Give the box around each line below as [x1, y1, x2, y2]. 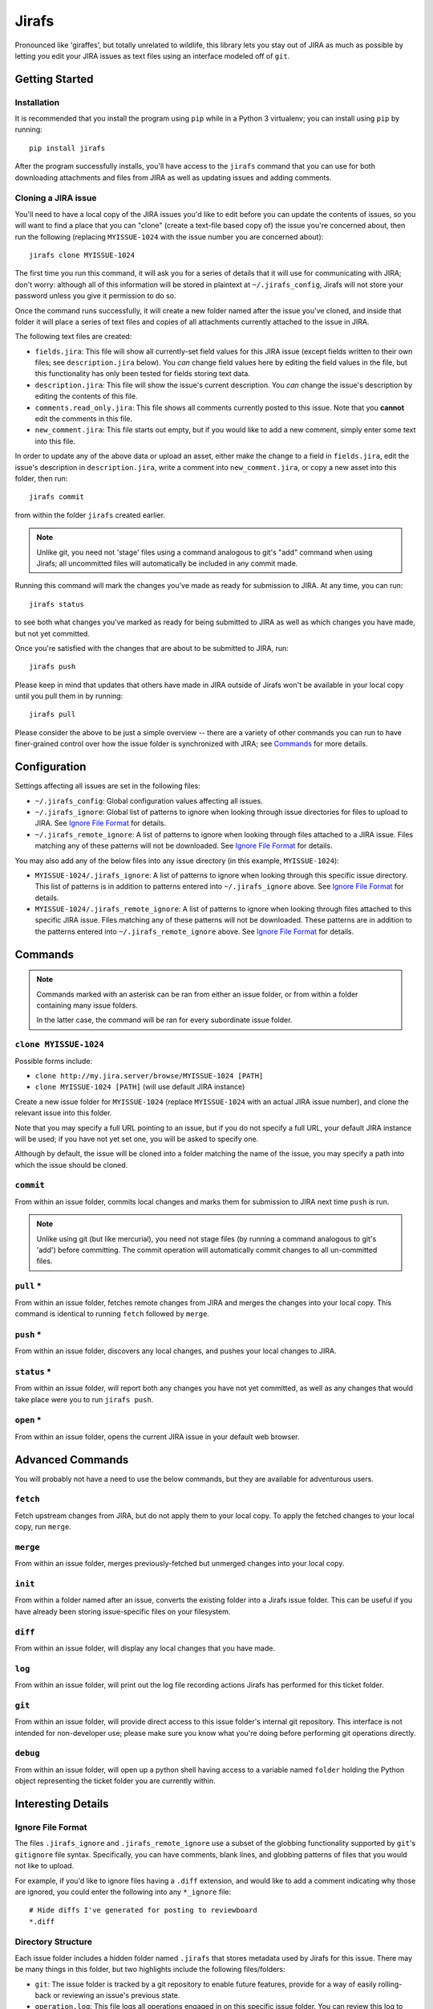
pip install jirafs [29, 143, 106, 153]
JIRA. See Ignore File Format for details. [34, 818, 167, 828]
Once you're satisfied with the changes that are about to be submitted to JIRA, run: [14, 643, 289, 653]
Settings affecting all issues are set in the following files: [14, 781, 200, 791]
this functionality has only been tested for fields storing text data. [34, 369, 250, 378]
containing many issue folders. [36, 1000, 138, 1010]
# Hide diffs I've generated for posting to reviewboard [29, 1905, 258, 1915]
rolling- [378, 1979, 403, 1989]
